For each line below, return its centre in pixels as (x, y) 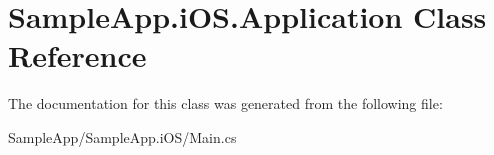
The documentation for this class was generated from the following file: (225, 103)
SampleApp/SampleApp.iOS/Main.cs (122, 136)
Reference (77, 55)
